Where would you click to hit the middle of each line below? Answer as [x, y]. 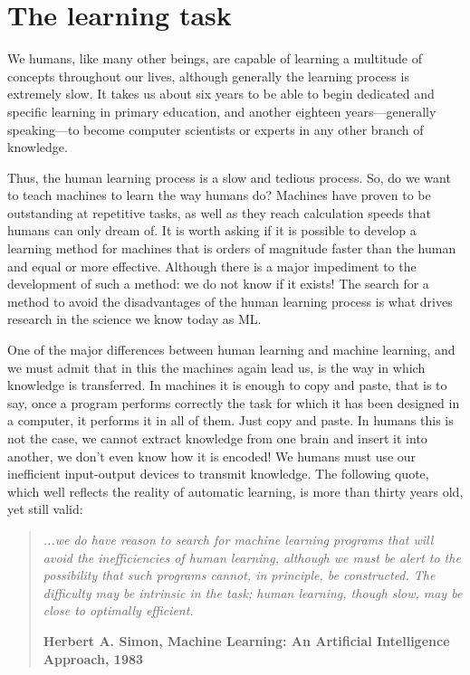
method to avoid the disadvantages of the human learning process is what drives [230, 301]
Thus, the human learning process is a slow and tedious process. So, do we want [229, 177]
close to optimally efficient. [118, 610]
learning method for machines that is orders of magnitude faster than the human [232, 248]
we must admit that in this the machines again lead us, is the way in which [216, 367]
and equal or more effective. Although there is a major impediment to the [212, 266]
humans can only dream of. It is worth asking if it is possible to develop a [212, 230]
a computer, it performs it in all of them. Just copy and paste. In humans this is [230, 420]
